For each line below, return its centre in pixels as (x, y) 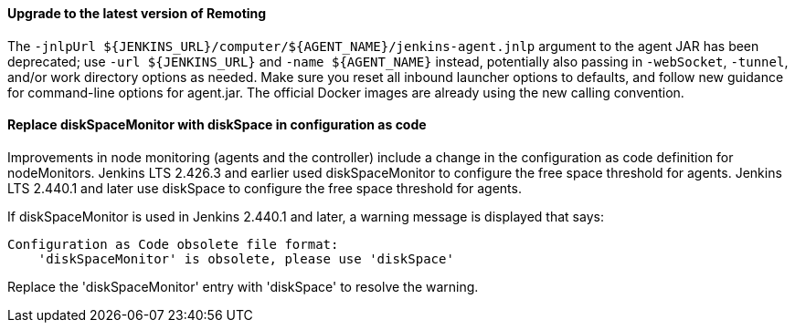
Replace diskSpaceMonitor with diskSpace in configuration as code (217, 125)
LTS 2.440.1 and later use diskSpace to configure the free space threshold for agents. (265, 188)
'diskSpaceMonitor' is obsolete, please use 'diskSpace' (246, 258)
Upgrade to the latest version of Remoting (137, 13)
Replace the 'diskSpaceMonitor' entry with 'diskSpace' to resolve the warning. (243, 286)
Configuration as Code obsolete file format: (173, 244)
